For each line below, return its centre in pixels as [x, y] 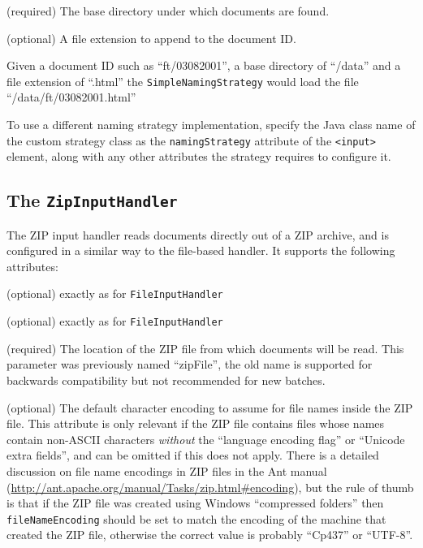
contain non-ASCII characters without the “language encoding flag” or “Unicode [206, 439]
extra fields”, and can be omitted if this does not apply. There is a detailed [193, 455]
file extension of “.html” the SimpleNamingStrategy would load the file [183, 81]
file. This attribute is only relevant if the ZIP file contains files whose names [196, 423]
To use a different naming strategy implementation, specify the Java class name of [211, 125]
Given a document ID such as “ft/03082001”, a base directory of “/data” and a [204, 65]
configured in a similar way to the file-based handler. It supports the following [201, 250]
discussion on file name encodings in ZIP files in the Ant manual [167, 470]
